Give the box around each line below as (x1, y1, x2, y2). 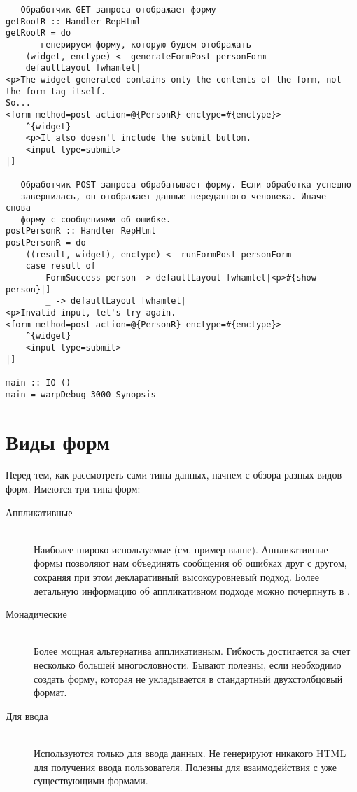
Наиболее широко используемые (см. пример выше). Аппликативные (34, 542, 328, 556)
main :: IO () (6, 378, 71, 388)
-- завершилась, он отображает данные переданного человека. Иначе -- (6, 191, 342, 201)
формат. (34, 685, 67, 700)
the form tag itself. (6, 86, 106, 97)
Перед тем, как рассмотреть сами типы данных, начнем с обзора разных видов (6, 467, 342, 482)
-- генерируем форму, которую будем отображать (25, 39, 251, 50)
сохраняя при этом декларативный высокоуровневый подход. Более (34, 570, 319, 584)
